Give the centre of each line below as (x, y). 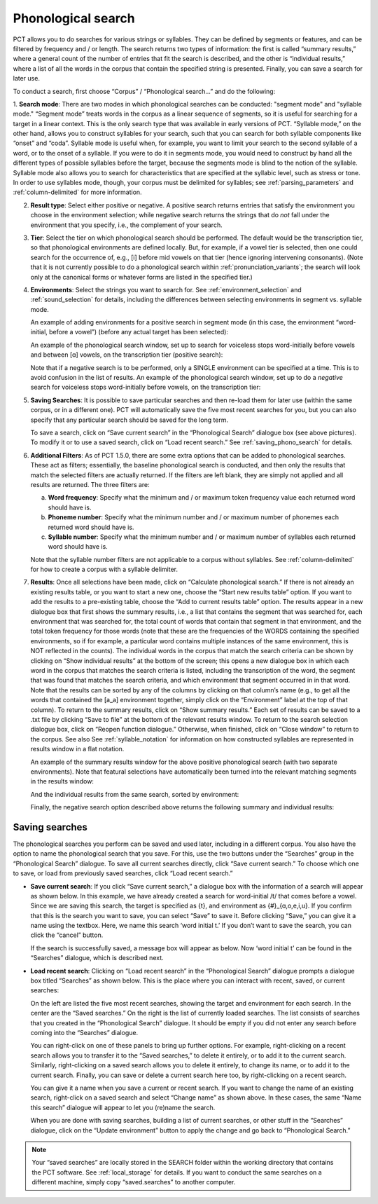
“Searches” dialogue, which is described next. (97, 958)
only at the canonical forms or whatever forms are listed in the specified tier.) (142, 277)
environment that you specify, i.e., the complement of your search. (127, 225)
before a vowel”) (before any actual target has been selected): (139, 332)
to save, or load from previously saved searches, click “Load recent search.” (123, 873)
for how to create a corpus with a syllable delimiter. (104, 569)
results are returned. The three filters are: (90, 484)
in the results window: (62, 781)
